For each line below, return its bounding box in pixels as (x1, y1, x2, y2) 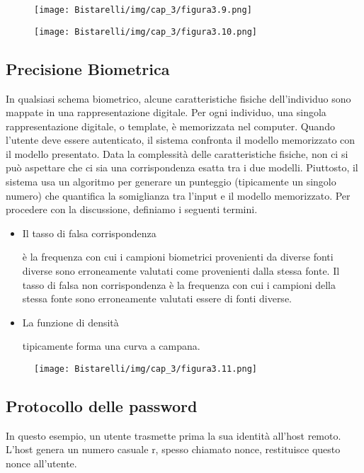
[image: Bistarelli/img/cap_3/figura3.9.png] (34, 5, 252, 15)
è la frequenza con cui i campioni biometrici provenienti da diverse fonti (22, 249, 334, 264)
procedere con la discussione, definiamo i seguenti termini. (6, 202, 258, 217)
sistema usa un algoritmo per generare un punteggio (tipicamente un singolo (6, 174, 336, 189)
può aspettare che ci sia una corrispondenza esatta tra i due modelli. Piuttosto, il (6, 160, 358, 175)
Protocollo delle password (6, 395, 198, 417)
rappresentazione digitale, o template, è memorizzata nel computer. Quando (6, 118, 335, 133)
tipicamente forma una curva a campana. (22, 338, 200, 353)
